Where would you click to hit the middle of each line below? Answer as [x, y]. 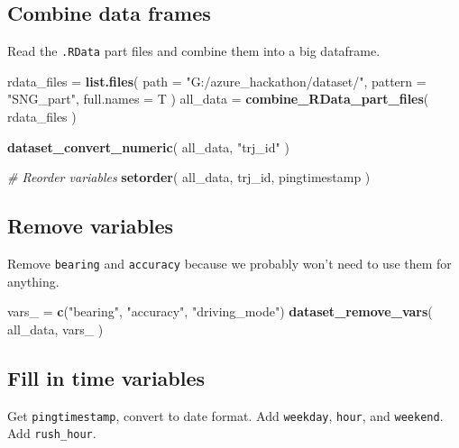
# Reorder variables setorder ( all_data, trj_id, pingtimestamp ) [189, 177]
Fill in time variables [106, 377]
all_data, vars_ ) [55, 329]
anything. [33, 281]
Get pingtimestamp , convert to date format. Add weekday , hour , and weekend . [225, 415]
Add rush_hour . [52, 433]
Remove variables [91, 226]
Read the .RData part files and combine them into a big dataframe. [194, 51]
